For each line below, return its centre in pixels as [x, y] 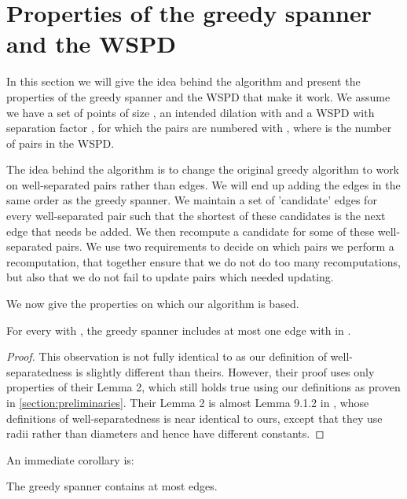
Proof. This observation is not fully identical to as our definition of [167, 356]
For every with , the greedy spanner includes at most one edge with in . [179, 330]
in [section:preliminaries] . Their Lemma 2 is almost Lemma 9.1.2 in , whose [188, 402]
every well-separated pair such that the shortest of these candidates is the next [196, 216]
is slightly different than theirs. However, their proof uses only [225, 371]
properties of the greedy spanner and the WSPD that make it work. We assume [198, 96]
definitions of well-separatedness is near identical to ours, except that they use [194, 418]
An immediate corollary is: [70, 459]
